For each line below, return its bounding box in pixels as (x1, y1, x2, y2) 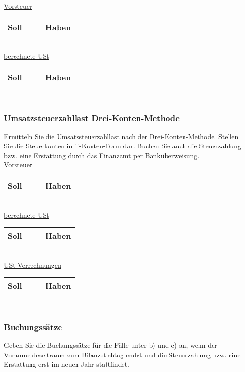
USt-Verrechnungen (4, 259, 61, 270)
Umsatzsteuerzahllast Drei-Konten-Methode (4, 112, 180, 124)
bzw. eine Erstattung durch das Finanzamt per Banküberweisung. (4, 150, 199, 160)
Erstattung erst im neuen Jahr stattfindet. (4, 359, 129, 369)
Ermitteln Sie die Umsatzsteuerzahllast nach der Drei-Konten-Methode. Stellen (4, 131, 239, 141)
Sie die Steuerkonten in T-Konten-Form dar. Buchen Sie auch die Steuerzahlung (4, 141, 241, 151)
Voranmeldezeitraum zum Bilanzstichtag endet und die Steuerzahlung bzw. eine (4, 349, 241, 359)
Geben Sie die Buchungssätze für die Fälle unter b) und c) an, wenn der (4, 340, 217, 350)
